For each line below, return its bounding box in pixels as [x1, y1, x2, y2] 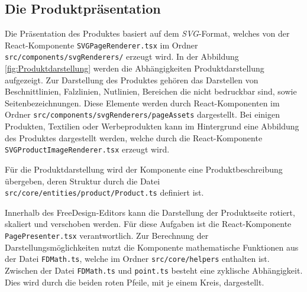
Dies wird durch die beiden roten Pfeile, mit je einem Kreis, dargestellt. [5, 275, 264, 288]
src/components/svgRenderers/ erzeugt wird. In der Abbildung [5, 50, 239, 63]
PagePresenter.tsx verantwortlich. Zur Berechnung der [5, 229, 209, 242]
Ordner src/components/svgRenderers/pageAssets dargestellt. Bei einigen [5, 108, 280, 121]
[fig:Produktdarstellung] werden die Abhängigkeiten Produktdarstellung [5, 62, 264, 74]
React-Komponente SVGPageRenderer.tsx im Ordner [5, 38, 198, 51]
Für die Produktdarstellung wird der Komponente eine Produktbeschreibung [5, 163, 283, 175]
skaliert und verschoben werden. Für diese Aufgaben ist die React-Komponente [5, 218, 292, 230]
